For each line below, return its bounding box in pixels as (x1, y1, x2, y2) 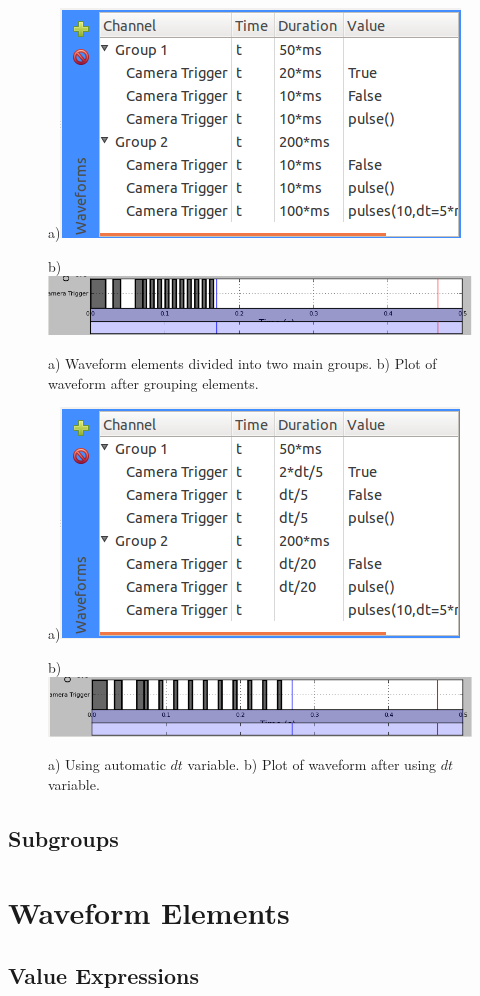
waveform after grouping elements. (48, 372, 259, 393)
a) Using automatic (48, 754, 166, 775)
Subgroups (8, 822, 119, 853)
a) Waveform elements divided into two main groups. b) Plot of (48, 352, 437, 373)
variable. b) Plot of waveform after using (187, 754, 437, 775)
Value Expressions (8, 960, 200, 991)
